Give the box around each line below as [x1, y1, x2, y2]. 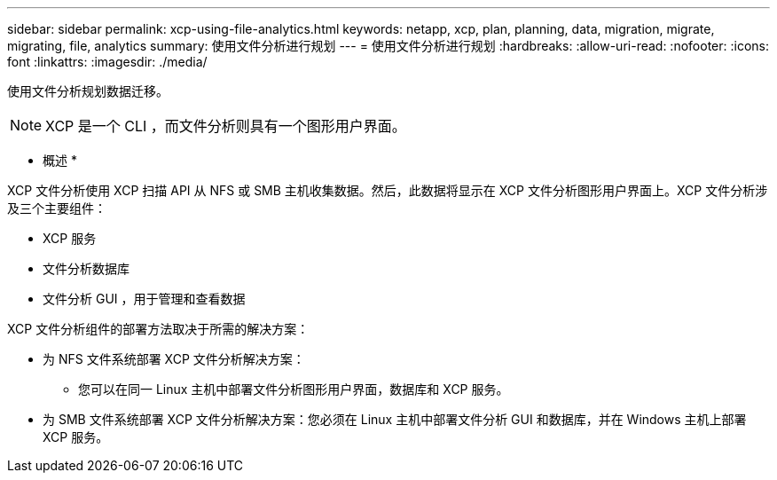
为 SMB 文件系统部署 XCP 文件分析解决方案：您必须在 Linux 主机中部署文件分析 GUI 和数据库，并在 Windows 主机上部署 [43, 412, 747, 427]
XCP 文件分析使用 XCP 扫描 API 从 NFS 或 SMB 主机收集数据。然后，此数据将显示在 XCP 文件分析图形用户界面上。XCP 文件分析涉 [7, 183, 768, 198]
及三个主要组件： [7, 201, 106, 216]
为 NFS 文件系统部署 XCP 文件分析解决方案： [43, 351, 305, 366]
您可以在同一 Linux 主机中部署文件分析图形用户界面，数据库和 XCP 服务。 [78, 382, 509, 397]
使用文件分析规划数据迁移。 [7, 83, 169, 98]
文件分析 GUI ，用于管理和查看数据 [43, 291, 246, 306]
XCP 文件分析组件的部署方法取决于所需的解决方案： [7, 321, 310, 336]
